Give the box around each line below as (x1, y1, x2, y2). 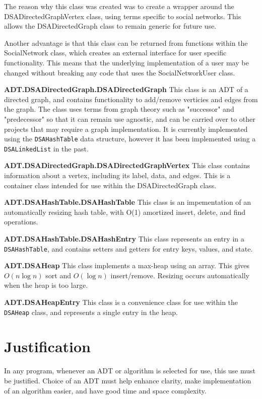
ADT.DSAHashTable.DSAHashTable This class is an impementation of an (4, 197, 251, 207)
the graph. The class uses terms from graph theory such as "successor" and (4, 104, 234, 114)
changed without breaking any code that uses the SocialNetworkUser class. (4, 67, 235, 77)
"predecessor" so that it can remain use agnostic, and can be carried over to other (4, 113, 255, 124)
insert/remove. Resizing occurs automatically (110, 270, 249, 280)
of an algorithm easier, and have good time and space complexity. (4, 385, 207, 395)
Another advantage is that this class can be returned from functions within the (4, 37, 248, 48)
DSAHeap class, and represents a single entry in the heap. (4, 306, 178, 317)
